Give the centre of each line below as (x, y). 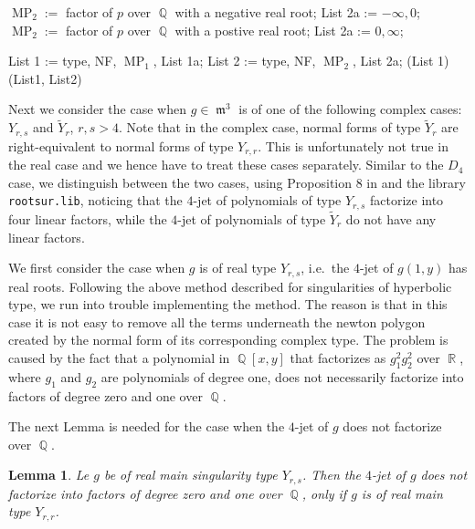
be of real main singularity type (190, 475)
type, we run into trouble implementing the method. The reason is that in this (228, 304)
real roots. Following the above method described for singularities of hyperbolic (230, 286)
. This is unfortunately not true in (353, 145)
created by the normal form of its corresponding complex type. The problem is (228, 340)
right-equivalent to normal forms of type (121, 145)
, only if (324, 493)
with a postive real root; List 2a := (273, 30)
